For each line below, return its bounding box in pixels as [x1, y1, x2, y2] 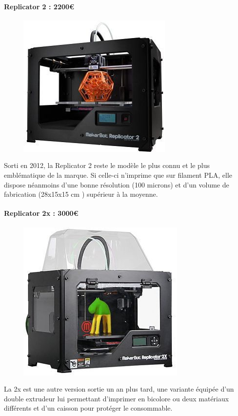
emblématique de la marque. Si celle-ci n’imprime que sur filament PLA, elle [4, 169, 232, 180]
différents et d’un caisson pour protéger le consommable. [4, 403, 173, 413]
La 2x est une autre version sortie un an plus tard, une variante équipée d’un [4, 384, 234, 394]
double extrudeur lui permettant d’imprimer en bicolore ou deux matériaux [4, 393, 229, 403]
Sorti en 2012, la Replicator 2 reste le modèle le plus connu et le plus [4, 160, 210, 170]
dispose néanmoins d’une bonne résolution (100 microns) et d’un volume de [4, 179, 229, 189]
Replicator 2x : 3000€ [4, 208, 79, 218]
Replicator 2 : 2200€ [4, 1, 75, 11]
